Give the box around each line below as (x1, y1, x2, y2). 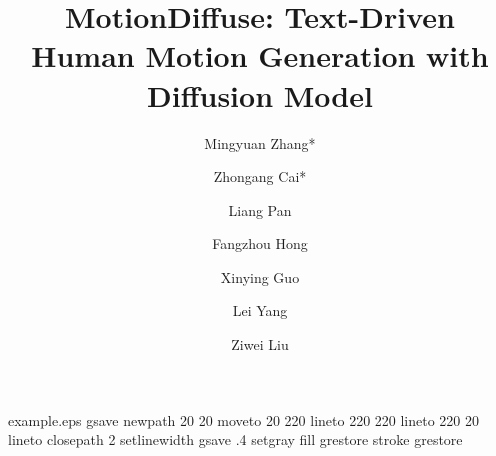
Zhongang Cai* (213, 166, 307, 187)
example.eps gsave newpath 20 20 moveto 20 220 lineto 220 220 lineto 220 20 (8, 409, 480, 430)
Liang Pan (228, 199, 292, 220)
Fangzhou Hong (212, 233, 308, 254)
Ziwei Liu (231, 334, 289, 355)
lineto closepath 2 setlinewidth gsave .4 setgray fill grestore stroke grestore (8, 429, 463, 450)
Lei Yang (232, 300, 288, 321)
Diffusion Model (147, 74, 373, 115)
